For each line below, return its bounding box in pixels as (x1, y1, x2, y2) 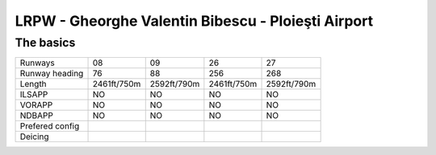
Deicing (19, 131, 49, 142)
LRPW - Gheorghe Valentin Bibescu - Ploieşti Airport (15, 12, 374, 30)
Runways (19, 57, 56, 68)
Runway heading (19, 68, 84, 80)
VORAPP (19, 100, 53, 111)
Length (19, 79, 48, 90)
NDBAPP (19, 110, 54, 121)
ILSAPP (19, 89, 48, 100)
